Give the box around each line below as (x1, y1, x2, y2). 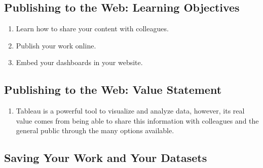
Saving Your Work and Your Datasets (4, 150, 207, 165)
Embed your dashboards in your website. (16, 57, 143, 68)
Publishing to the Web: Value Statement (4, 82, 222, 97)
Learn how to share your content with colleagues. (16, 23, 169, 34)
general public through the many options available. (16, 125, 174, 136)
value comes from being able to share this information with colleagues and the (16, 115, 259, 126)
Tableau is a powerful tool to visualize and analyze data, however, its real (16, 105, 245, 116)
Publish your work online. (16, 40, 96, 50)
